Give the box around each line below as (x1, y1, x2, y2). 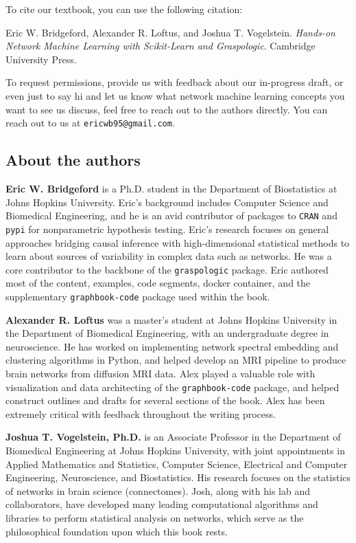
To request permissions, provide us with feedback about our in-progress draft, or (5, 75, 344, 89)
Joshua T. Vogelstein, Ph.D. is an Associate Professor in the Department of (5, 430, 341, 444)
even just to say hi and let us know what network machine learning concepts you (5, 88, 345, 102)
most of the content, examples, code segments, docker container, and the (5, 276, 311, 290)
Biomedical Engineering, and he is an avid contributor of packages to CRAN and (5, 208, 337, 223)
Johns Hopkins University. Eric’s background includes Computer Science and (5, 195, 329, 209)
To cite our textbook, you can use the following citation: (5, 2, 243, 16)
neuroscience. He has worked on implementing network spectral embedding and (5, 339, 339, 353)
